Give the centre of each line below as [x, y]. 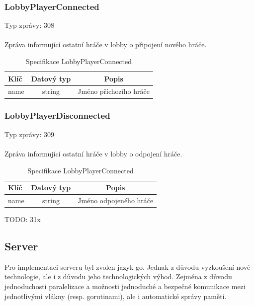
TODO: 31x [23, 219]
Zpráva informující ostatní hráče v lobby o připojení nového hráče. [106, 44]
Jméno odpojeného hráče [116, 200]
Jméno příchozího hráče [114, 91]
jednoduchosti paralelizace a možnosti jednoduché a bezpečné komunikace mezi [125, 286]
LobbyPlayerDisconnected [57, 115]
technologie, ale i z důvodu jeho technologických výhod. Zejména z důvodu [118, 276]
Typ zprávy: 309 [29, 134]
